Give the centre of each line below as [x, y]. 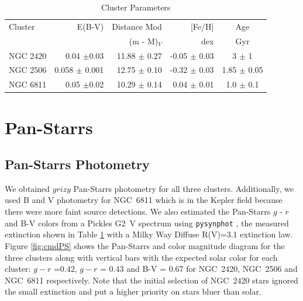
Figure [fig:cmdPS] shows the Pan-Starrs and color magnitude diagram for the [145, 245]
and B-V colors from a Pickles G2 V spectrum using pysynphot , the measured [147, 223]
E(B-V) [90, 26]
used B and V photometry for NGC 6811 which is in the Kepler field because [144, 200]
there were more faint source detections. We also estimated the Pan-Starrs [138, 211]
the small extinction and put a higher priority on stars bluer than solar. [133, 291]
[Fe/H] [202, 26]
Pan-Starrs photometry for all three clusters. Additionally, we [183, 188]
